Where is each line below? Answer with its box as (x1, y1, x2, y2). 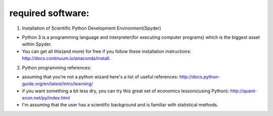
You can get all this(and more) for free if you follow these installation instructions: (22, 48, 192, 54)
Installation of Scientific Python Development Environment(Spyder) (22, 25, 161, 31)
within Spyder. (22, 41, 52, 47)
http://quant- (230, 88, 257, 94)
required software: (9, 8, 89, 19)
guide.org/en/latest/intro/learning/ (22, 81, 93, 87)
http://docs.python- (179, 73, 220, 80)
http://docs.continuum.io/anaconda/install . (22, 55, 111, 61)
